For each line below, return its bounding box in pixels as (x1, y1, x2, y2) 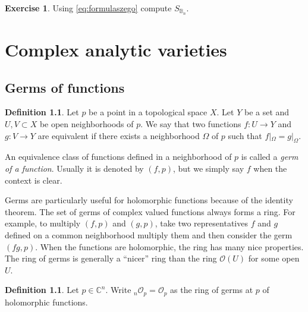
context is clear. (5, 174, 62, 186)
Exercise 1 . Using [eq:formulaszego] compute (5, 2, 172, 14)
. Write (105, 283, 131, 296)
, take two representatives (155, 217, 248, 229)
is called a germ (241, 150, 298, 163)
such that (228, 129, 262, 141)
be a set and (244, 106, 290, 118)
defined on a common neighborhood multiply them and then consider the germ (5, 228, 293, 241)
